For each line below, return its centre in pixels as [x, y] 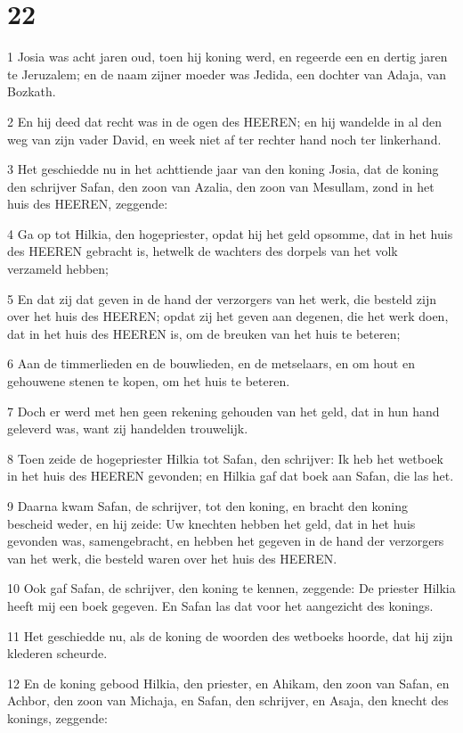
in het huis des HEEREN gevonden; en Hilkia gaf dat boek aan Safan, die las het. [231, 476]
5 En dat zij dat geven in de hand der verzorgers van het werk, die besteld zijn [222, 298]
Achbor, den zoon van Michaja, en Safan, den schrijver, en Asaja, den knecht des [228, 700]
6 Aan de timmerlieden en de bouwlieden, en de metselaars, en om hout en [211, 363]
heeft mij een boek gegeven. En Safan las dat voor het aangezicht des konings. [220, 605]
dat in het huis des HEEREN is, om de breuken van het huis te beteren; [204, 333]
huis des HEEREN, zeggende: [88, 204]
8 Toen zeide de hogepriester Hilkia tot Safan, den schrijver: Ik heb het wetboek [225, 458]
